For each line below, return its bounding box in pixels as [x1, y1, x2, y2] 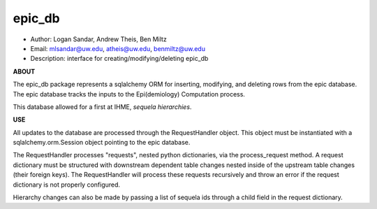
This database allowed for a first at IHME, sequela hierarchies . [13, 102, 192, 111]
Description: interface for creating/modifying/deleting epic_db [30, 55, 209, 63]
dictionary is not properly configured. [13, 180, 121, 189]
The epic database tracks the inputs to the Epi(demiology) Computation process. [13, 89, 246, 98]
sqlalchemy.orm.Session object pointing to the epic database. [13, 138, 191, 147]
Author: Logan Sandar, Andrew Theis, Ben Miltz [30, 35, 167, 43]
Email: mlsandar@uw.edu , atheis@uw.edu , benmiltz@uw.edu [30, 44, 206, 52]
